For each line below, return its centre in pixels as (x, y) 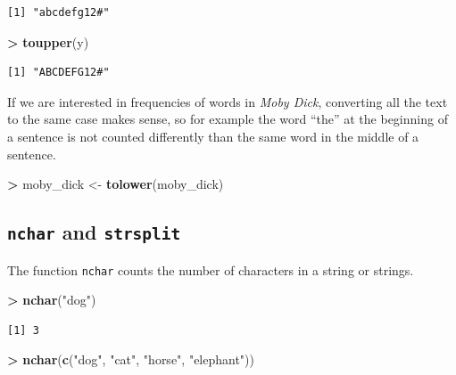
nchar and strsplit (94, 232)
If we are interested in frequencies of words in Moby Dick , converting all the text (228, 101)
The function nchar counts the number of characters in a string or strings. (211, 269)
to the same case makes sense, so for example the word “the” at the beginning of (228, 119)
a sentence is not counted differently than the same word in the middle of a (213, 136)
